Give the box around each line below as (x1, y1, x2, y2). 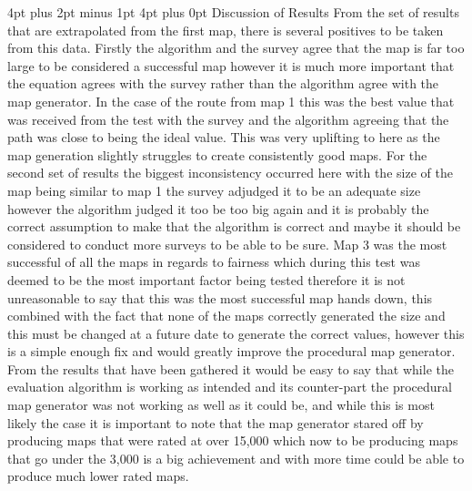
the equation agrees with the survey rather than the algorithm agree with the (7, 74, 439, 93)
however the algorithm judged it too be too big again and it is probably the (7, 199, 429, 218)
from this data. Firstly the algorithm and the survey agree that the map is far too (7, 38, 465, 57)
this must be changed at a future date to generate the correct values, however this (7, 323, 465, 343)
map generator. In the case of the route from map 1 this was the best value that (7, 91, 455, 110)
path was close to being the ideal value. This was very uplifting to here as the (7, 128, 440, 147)
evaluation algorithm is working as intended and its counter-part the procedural (7, 377, 452, 396)
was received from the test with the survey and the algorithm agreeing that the (7, 109, 449, 128)
